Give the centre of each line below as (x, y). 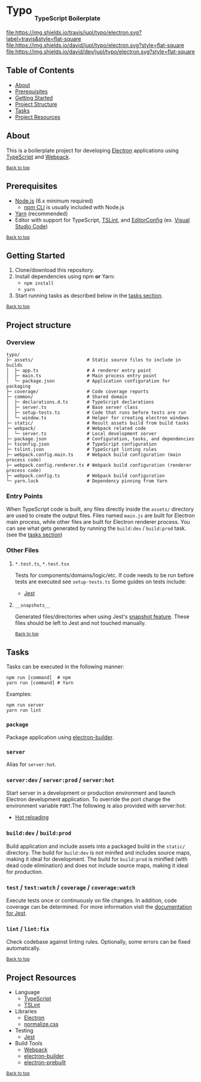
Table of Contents (40, 71)
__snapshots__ (32, 605)
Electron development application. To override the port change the (88, 799)
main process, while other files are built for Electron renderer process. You (98, 522)
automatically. (23, 948)
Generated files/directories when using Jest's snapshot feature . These (102, 616)
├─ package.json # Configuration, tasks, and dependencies (100, 439)
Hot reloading (32, 817)
